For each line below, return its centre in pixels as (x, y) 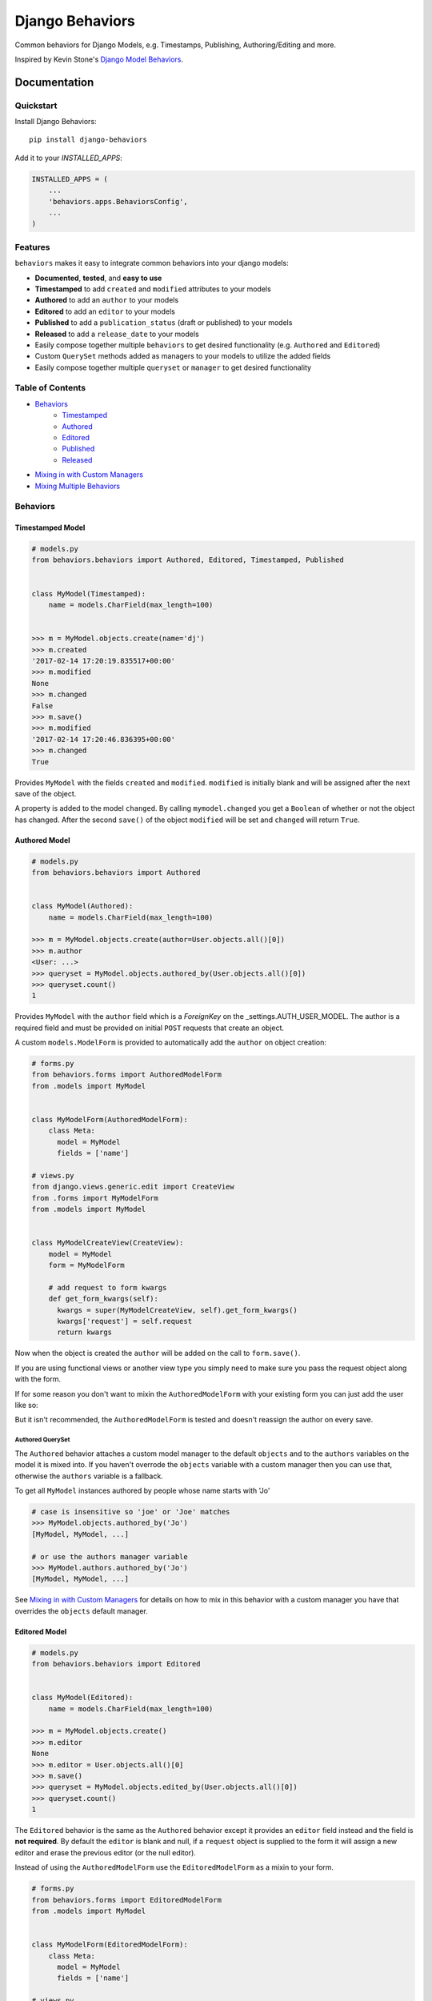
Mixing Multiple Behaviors (77, 486)
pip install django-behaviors (88, 140)
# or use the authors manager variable (110, 1556)
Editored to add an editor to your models (105, 311)
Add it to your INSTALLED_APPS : (69, 158)
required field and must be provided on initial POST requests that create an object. (149, 1028)
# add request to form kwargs (108, 1287)
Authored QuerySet (42, 1440)
